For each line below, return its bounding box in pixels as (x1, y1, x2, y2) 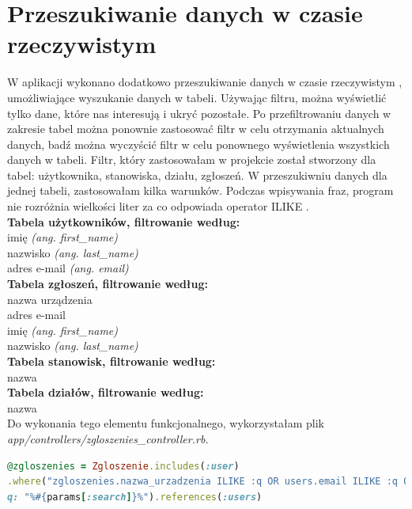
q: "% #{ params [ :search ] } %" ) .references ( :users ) (7, 491, 263, 503)
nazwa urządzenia (7, 291, 93, 307)
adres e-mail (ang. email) (7, 260, 129, 276)
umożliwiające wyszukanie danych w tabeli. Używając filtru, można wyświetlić (7, 89, 387, 105)
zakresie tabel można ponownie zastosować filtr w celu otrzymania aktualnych (7, 120, 384, 137)
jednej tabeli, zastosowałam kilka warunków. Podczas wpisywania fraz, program (7, 182, 394, 199)
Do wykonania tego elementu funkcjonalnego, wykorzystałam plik (7, 415, 324, 431)
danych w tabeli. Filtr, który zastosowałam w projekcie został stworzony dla (7, 151, 376, 168)
